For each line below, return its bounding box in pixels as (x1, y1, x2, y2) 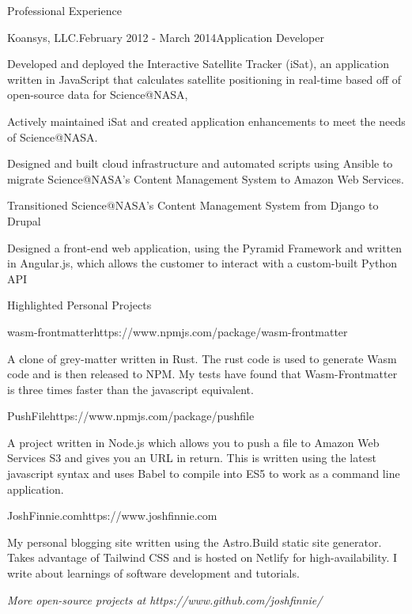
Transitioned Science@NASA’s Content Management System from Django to (7, 197, 379, 214)
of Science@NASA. (7, 128, 98, 145)
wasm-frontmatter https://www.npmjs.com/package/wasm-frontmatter (7, 323, 348, 339)
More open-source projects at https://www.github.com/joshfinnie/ (7, 591, 323, 608)
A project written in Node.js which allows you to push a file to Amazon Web (7, 434, 380, 450)
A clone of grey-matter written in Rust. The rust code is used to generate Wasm (7, 350, 397, 366)
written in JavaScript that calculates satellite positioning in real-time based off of (7, 70, 402, 87)
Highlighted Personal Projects (7, 297, 152, 313)
